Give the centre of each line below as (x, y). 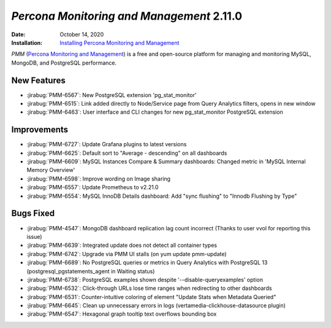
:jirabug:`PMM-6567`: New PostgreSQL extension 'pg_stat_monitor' (112, 95)
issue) (34, 236)
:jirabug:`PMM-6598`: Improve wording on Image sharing (99, 179)
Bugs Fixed (33, 213)
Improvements (40, 130)
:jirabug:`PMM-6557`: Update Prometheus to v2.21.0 (93, 187)
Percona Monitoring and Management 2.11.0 (127, 16)
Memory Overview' (51, 170)
